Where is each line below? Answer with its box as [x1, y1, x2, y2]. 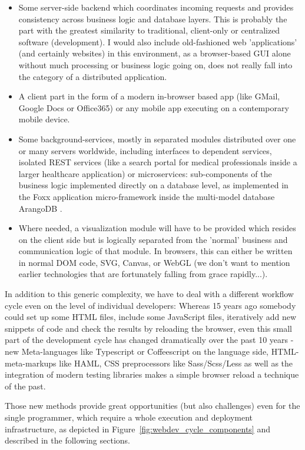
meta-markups [5, 356, 57, 369]
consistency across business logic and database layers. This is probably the [18, 12, 287, 25]
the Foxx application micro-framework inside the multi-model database [18, 190, 275, 202]
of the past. [5, 379, 46, 392]
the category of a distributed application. [18, 70, 167, 82]
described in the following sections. [5, 434, 130, 446]
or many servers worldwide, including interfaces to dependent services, [18, 144, 272, 156]
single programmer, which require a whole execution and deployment [5, 411, 253, 423]
